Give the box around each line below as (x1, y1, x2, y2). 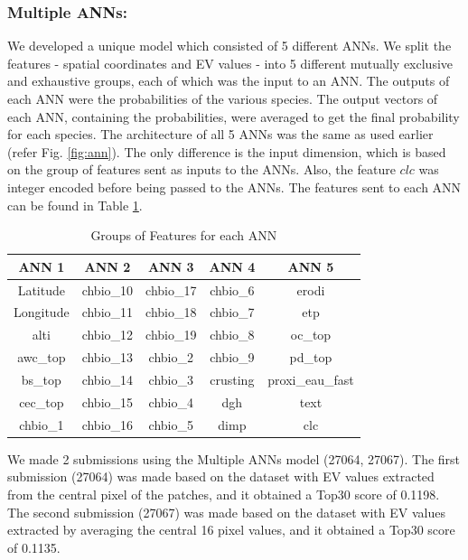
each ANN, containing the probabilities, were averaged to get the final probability (7, 107, 460, 126)
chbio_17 (145, 280, 197, 299)
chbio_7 (210, 303, 255, 322)
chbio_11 (81, 303, 134, 322)
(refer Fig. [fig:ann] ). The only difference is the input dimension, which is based (7, 142, 446, 161)
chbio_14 (81, 369, 134, 388)
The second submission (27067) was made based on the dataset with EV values (7, 502, 445, 521)
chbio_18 (145, 303, 197, 322)
